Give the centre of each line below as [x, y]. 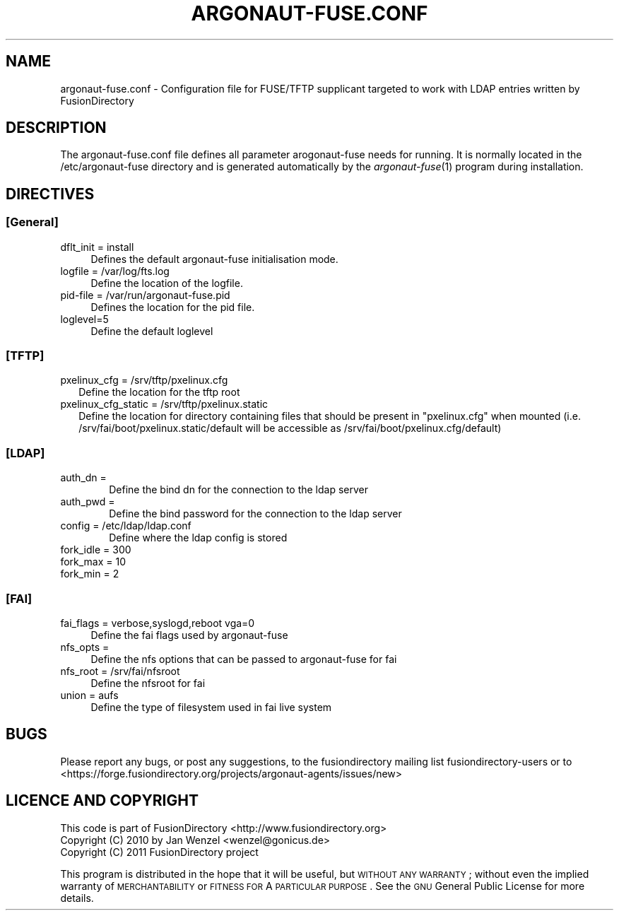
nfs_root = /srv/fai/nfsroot [120, 671]
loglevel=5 [84, 319]
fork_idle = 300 [96, 550]
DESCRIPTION [56, 128]
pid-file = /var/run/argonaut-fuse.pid [145, 295]
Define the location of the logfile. [167, 283]
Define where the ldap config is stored [198, 538]
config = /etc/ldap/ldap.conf [126, 526]
